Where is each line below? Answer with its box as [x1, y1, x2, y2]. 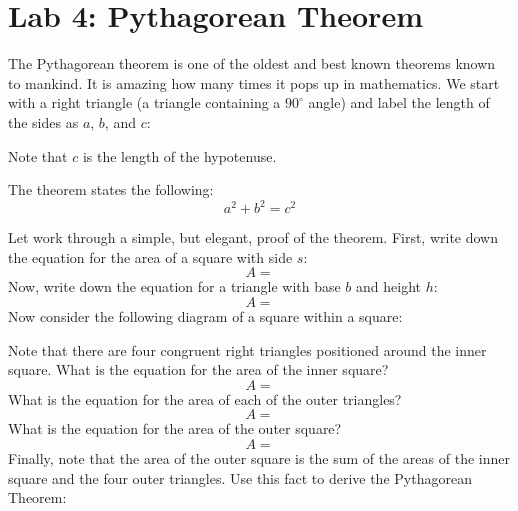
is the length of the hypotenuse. [82, 145, 277, 166]
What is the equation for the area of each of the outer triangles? [8, 388, 402, 409]
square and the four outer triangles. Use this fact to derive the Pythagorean [8, 467, 472, 488]
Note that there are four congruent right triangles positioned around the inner [8, 339, 487, 360]
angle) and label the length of [308, 92, 490, 113]
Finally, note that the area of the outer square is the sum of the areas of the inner [8, 447, 510, 468]
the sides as [8, 111, 79, 132]
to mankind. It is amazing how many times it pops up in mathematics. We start [8, 72, 500, 93]
